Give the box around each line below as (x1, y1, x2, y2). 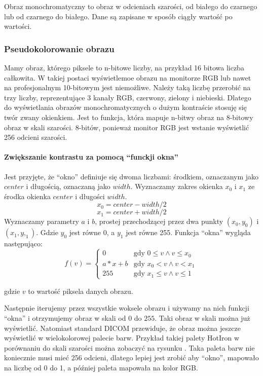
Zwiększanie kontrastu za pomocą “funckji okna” (4, 152, 178, 162)
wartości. (4, 21, 32, 31)
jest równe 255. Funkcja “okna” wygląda (126, 227, 251, 238)
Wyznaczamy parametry (4, 216, 79, 227)
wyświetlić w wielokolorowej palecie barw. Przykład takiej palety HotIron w (4, 332, 240, 343)
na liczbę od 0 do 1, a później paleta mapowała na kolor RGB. (4, 362, 198, 373)
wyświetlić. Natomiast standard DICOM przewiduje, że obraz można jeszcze (4, 322, 241, 333)
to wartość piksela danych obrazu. (28, 285, 133, 296)
